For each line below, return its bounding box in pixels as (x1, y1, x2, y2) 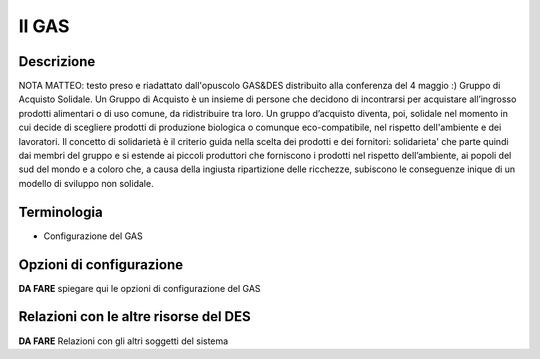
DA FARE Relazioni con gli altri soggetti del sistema (18, 335, 229, 347)
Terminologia (18, 203, 104, 220)
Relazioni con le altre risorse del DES (18, 308, 251, 325)
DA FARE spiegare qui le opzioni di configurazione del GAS (18, 282, 261, 294)
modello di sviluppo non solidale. (18, 177, 154, 189)
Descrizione (18, 53, 96, 70)
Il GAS (18, 15, 70, 37)
